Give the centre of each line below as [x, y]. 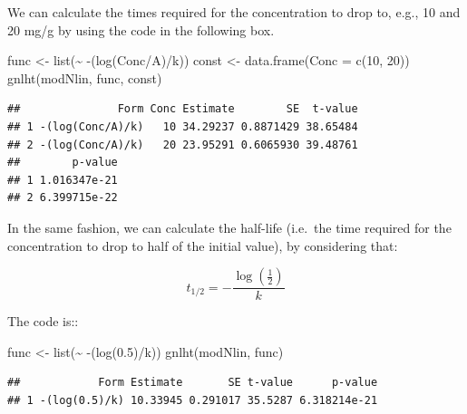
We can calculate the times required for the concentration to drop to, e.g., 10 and [234, 12]
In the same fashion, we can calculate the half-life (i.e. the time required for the [229, 227]
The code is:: [43, 321]
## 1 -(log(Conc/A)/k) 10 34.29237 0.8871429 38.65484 [183, 126]
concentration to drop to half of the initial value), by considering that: [203, 245]
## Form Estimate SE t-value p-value [193, 383]
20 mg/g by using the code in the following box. [141, 29]
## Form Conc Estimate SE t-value [183, 109]
